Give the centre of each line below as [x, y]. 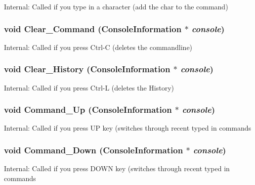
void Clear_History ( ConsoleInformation [87, 69]
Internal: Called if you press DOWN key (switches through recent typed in [117, 168]
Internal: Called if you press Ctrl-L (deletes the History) [89, 87]
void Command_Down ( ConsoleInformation [94, 150]
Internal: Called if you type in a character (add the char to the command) [116, 6]
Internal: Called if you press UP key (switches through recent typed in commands [128, 128]
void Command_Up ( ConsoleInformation [88, 110]
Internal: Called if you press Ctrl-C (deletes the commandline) [98, 47]
